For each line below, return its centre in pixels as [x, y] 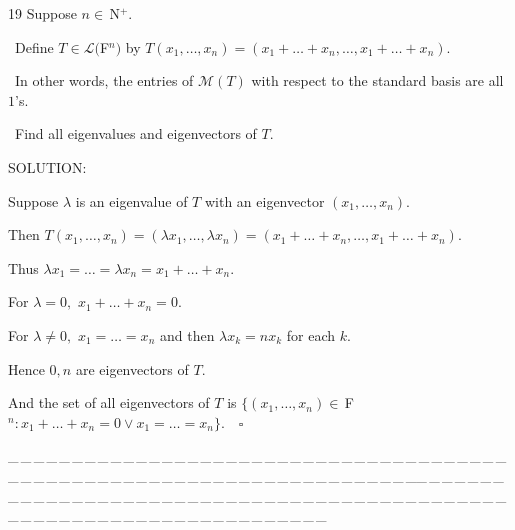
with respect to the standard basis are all [377, 80]
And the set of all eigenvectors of [109, 402]
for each [311, 334]
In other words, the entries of [104, 80]
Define [34, 46]
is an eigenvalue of [131, 200]
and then [187, 334]
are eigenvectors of [132, 368]
